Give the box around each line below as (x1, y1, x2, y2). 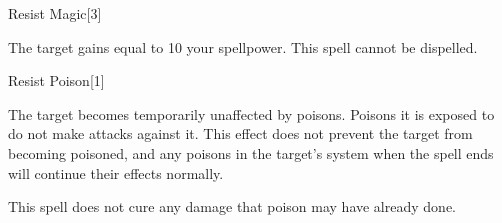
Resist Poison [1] (8, 70, 105, 91)
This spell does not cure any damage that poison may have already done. (8, 196, 456, 217)
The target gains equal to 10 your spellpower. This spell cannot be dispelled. (8, 36, 478, 57)
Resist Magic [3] (8, 3, 102, 23)
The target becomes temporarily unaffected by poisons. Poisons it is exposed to (8, 103, 495, 124)
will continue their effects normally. (8, 162, 224, 183)
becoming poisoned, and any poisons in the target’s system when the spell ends (8, 142, 494, 163)
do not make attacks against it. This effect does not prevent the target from (8, 123, 473, 144)
